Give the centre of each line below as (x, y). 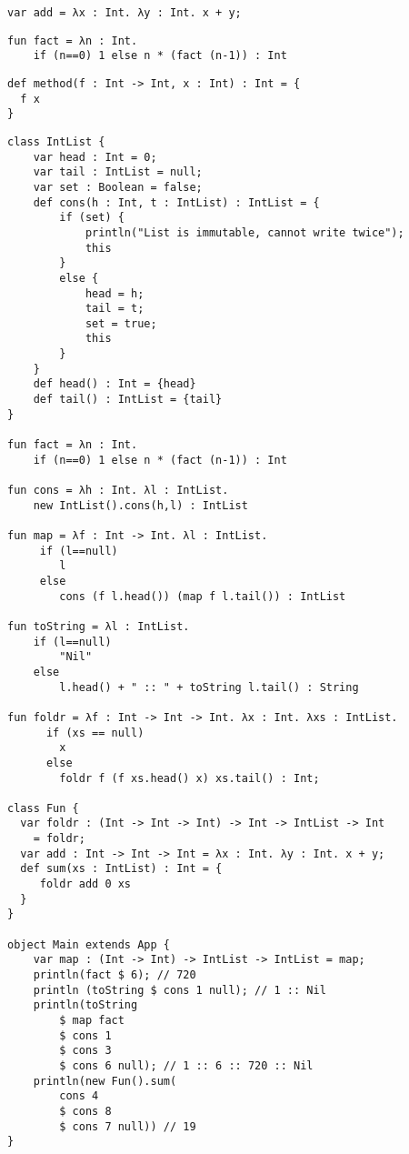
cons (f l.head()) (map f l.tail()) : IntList (203, 596)
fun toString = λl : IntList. (99, 626)
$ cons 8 (85, 1111)
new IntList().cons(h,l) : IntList (140, 505)
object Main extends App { (89, 944)
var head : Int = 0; (95, 157)
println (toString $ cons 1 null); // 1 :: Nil (180, 990)
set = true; (121, 323)
